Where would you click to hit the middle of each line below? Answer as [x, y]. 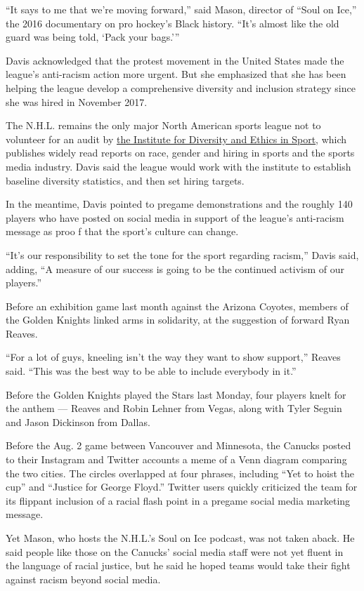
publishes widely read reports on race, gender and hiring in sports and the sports [180, 153]
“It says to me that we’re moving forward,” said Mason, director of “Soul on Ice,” [181, 9]
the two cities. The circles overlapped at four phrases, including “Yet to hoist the [180, 473]
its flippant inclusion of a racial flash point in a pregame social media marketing [178, 500]
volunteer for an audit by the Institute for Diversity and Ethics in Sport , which [176, 139]
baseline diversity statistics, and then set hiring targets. [125, 180]
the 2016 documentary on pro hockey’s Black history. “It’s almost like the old [173, 23]
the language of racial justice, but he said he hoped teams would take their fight [178, 565]
